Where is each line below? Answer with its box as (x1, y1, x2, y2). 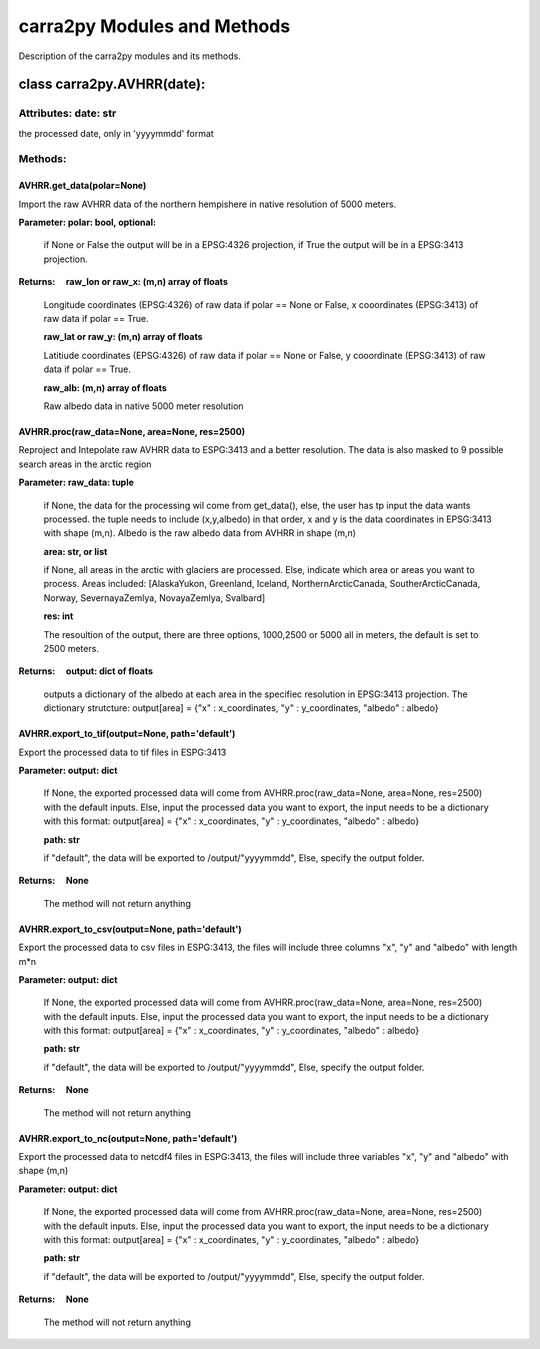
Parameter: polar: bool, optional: (18, 216, 157, 229)
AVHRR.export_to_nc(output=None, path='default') (18, 1132, 238, 1144)
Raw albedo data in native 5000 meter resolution (43, 400, 244, 412)
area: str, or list (43, 545, 108, 557)
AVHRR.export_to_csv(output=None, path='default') (18, 923, 242, 935)
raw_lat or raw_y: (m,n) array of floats (43, 331, 204, 343)
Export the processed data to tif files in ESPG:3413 (18, 746, 227, 758)
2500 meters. (43, 643, 100, 655)
